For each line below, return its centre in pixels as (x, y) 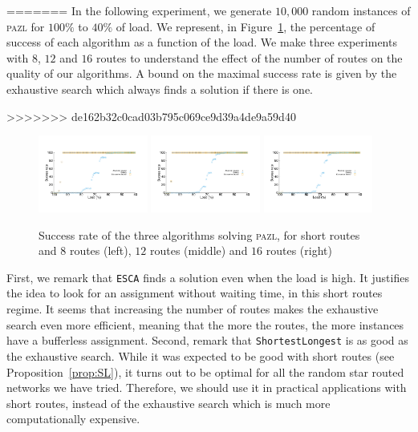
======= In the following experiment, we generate (139, 10)
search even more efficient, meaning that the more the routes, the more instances (205, 324)
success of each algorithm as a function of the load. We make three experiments (202, 42)
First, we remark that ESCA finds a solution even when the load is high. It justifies (208, 277)
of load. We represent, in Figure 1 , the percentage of (246, 26)
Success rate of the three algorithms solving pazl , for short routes (199, 234)
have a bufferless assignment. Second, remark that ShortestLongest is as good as (207, 340)
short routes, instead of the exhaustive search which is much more (168, 403)
